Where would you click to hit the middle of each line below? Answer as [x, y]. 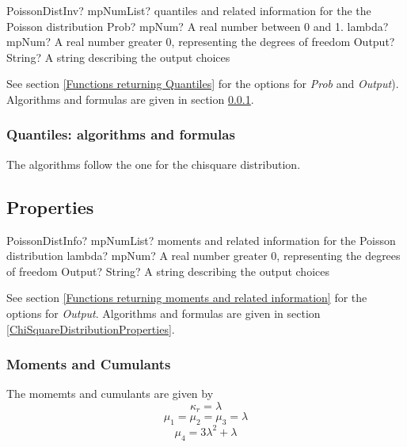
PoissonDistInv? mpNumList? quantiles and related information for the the [189, 10]
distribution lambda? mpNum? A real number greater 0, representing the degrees [203, 256]
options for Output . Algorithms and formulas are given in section [164, 313]
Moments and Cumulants [89, 364]
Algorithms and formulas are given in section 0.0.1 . [130, 99]
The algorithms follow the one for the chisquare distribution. [154, 164]
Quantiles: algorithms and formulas [121, 134]
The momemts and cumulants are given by [110, 394]
